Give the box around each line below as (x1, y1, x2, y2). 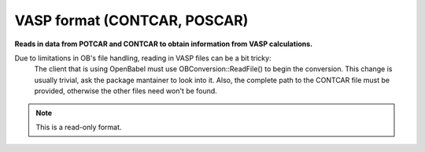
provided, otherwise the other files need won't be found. (34, 86, 218, 96)
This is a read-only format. (35, 122, 122, 132)
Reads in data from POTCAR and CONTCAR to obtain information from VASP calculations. (14, 39, 313, 49)
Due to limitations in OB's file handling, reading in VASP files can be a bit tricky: (14, 53, 272, 63)
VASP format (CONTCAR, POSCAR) (14, 12, 249, 29)
